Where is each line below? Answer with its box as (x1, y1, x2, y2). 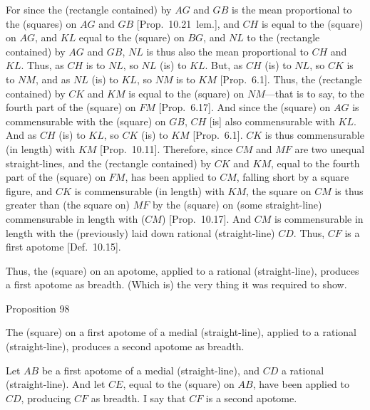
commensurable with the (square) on (6, 113, 166, 128)
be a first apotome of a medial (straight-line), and (41, 362, 260, 377)
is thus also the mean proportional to (146, 43, 309, 58)
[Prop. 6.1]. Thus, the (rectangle (220, 71, 362, 86)
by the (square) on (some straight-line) (152, 197, 322, 212)
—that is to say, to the (264, 85, 364, 100)
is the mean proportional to (231, 2, 352, 16)
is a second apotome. (205, 390, 297, 405)
